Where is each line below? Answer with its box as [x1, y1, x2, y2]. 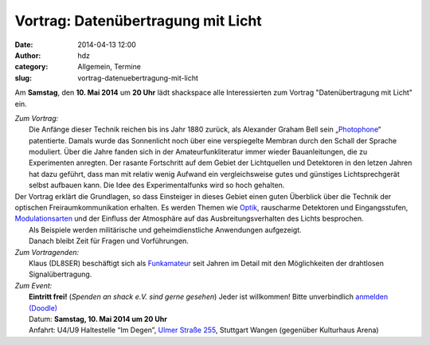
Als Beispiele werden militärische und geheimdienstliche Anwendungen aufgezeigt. [29, 225, 302, 234]
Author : [14, 50, 41, 60]
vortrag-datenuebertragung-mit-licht [77, 73, 199, 83]
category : [14, 62, 49, 72]
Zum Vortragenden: [14, 247, 80, 257]
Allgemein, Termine [77, 62, 141, 72]
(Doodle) [29, 303, 58, 312]
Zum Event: [14, 280, 53, 290]
